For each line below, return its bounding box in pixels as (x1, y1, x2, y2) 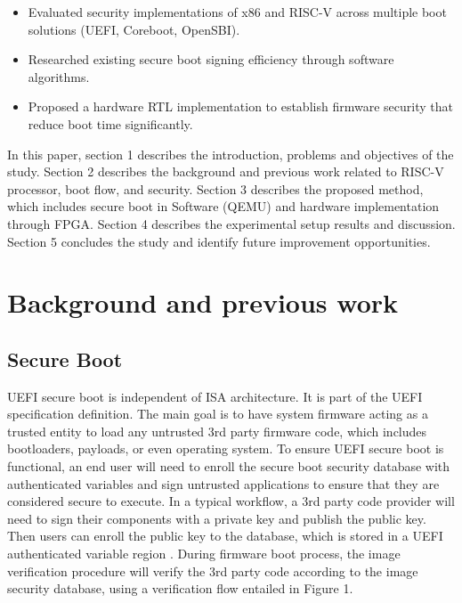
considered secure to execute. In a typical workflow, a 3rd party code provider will (7, 492, 455, 510)
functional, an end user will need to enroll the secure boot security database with (7, 457, 450, 476)
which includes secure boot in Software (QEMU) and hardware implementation (7, 197, 440, 216)
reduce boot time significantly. (28, 114, 193, 133)
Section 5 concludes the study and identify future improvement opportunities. (7, 232, 431, 250)
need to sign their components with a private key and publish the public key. (7, 509, 426, 527)
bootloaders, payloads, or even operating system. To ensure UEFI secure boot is (7, 439, 444, 458)
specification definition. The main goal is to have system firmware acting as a (7, 404, 428, 423)
